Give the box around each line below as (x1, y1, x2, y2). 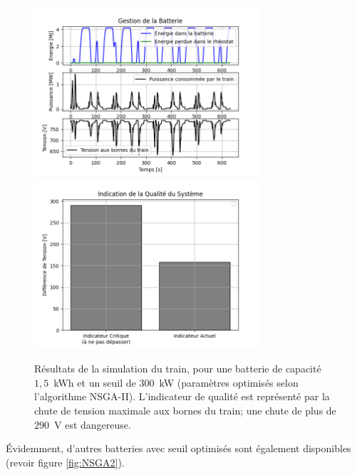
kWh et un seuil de (53, 375, 136, 390)
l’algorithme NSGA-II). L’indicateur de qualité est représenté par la (34, 389, 330, 404)
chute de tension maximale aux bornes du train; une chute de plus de (34, 402, 336, 417)
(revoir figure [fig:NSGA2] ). (6, 454, 125, 469)
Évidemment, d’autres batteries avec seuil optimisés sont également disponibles (6, 441, 351, 456)
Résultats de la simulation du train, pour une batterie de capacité (34, 361, 321, 376)
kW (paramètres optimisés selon (159, 375, 299, 390)
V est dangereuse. (53, 417, 131, 432)
